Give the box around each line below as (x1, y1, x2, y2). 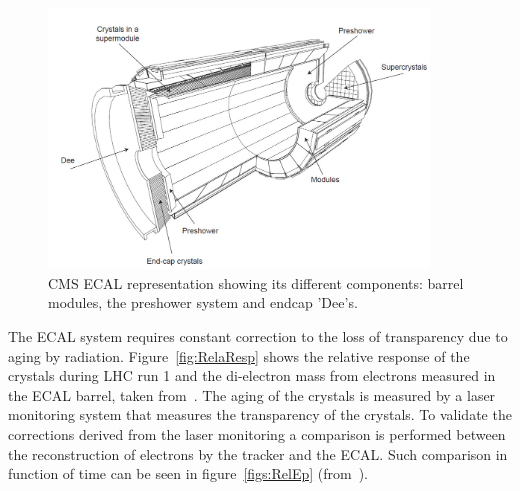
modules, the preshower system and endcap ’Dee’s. (48, 292, 358, 313)
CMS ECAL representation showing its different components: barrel (48, 272, 464, 293)
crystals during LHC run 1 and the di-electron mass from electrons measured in (8, 365, 496, 386)
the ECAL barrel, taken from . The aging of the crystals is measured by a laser (8, 384, 496, 405)
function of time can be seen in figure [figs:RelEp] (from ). (8, 463, 369, 484)
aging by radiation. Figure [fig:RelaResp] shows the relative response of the (8, 345, 470, 366)
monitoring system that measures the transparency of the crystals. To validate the (8, 404, 512, 425)
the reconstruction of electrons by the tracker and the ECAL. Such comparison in (8, 443, 508, 464)
